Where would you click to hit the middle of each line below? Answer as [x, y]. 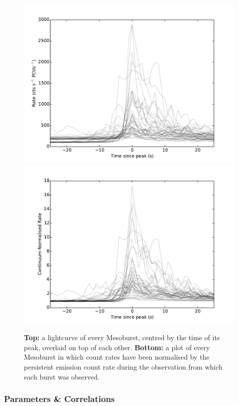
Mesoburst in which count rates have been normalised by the [117, 357]
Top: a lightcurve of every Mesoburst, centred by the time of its [122, 337]
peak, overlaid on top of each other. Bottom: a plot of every [117, 347]
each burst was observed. [62, 376]
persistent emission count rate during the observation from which [123, 366]
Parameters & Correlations [60, 399]
